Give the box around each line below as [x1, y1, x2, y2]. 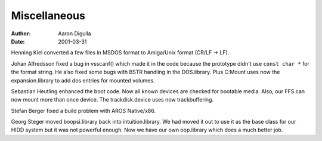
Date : [11, 38, 25, 45]
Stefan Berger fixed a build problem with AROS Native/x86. [11, 107, 156, 114]
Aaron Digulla [58, 30, 92, 37]
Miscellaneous [11, 9, 86, 22]
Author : [11, 30, 31, 37]
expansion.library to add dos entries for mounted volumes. [11, 76, 155, 84]
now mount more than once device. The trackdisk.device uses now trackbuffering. [11, 96, 214, 103]
